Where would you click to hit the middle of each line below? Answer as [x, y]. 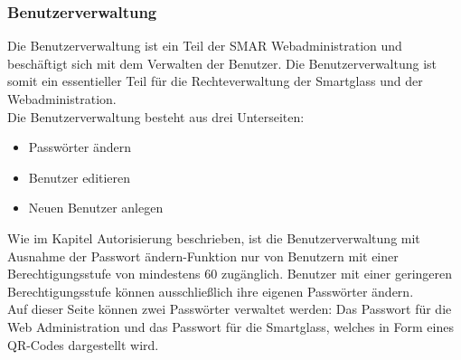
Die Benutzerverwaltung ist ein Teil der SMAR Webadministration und [205, 46]
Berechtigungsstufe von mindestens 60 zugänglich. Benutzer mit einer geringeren [230, 274]
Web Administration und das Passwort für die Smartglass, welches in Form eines [230, 326]
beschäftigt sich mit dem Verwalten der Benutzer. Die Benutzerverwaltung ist [222, 63]
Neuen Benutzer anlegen [96, 208]
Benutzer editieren [80, 177]
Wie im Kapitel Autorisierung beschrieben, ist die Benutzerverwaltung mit [214, 237]
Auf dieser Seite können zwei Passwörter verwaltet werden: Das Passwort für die [230, 309]
